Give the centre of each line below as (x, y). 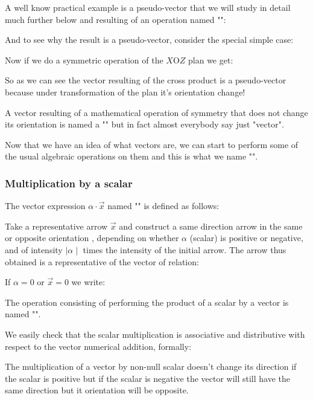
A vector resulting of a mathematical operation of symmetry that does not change (156, 112)
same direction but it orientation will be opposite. (97, 390)
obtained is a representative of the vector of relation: (102, 261)
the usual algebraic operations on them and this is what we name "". (131, 156)
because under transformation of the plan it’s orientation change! (125, 92)
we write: (88, 282)
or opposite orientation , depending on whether (92, 238)
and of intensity (34, 249)
